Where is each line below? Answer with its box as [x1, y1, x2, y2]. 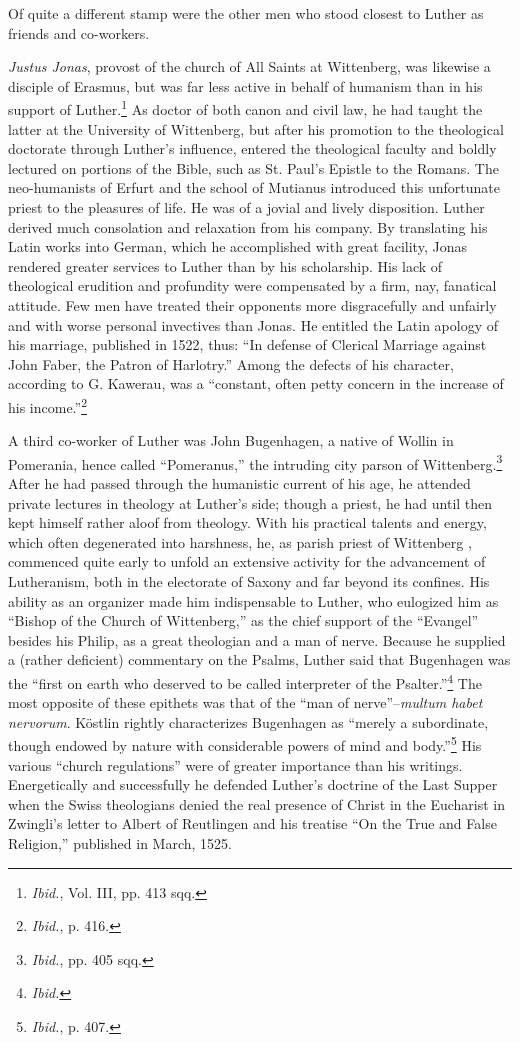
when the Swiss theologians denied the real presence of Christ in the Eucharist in [8, 793, 506, 814]
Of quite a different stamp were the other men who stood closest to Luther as [8, 3, 484, 23]
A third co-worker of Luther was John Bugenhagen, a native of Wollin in [8, 430, 454, 451]
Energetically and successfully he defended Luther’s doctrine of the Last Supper [8, 774, 498, 795]
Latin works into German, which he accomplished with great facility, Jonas [8, 236, 467, 257]
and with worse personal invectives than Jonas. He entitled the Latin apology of [8, 314, 498, 335]
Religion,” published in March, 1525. [8, 833, 232, 854]
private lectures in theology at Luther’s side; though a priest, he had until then [8, 492, 493, 513]
